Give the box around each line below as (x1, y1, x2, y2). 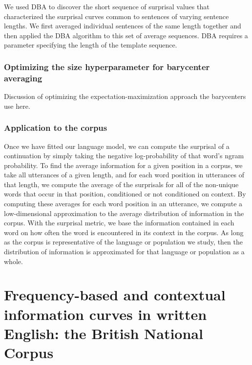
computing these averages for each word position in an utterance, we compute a (4, 198, 243, 209)
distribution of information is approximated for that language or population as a (4, 246, 245, 257)
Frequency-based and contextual (4, 285, 226, 305)
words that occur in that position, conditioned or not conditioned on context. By (4, 189, 246, 199)
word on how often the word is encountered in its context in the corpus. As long (4, 227, 244, 237)
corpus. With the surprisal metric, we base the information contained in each (4, 218, 234, 228)
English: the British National (4, 323, 203, 343)
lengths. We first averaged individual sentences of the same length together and (4, 21, 241, 31)
